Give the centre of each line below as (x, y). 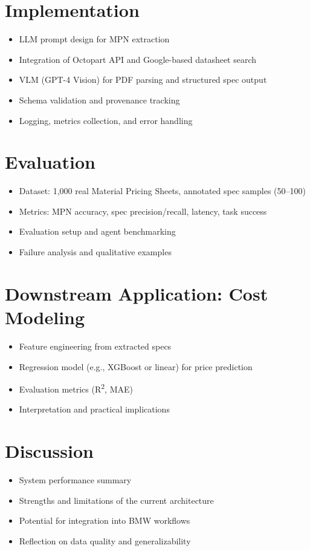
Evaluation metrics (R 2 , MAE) (76, 388)
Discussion (49, 451)
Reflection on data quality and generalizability (105, 540)
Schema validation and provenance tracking (99, 99)
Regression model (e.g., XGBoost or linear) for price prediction (136, 366)
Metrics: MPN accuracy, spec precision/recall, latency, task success (143, 211)
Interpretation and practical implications (94, 409)
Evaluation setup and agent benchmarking (97, 231)
